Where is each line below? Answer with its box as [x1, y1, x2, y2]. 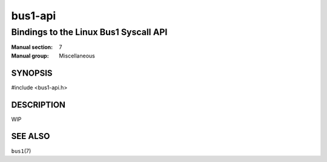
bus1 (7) [11, 147, 31, 154]
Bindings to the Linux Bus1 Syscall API [11, 27, 168, 37]
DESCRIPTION [11, 100, 66, 110]
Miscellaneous [59, 52, 95, 59]
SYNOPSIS [11, 68, 53, 78]
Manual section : [11, 44, 53, 51]
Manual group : [11, 52, 49, 59]
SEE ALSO [11, 131, 50, 141]
